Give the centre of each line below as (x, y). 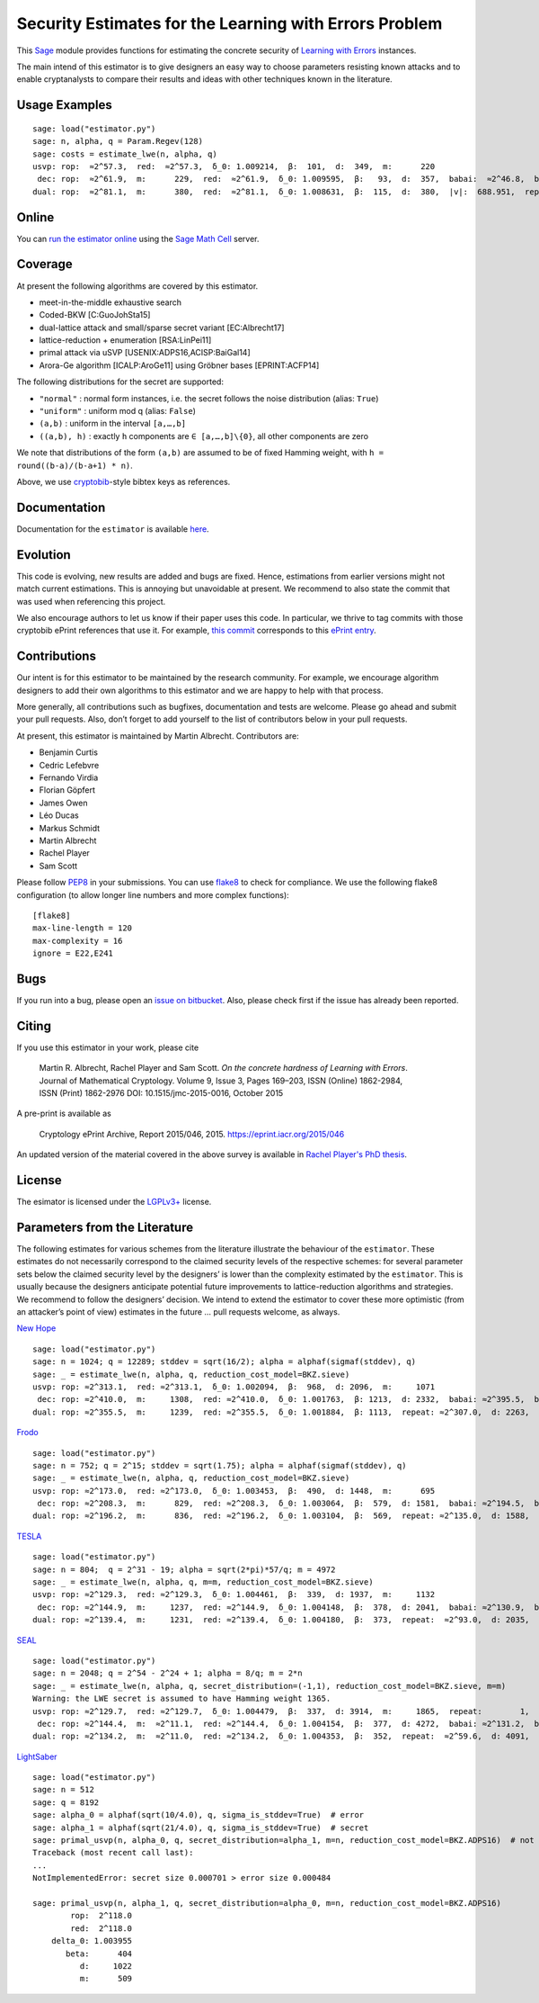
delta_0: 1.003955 (92, 1941)
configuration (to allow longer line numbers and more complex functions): (153, 894)
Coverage (44, 264)
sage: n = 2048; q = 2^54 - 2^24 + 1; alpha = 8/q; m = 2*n (168, 1673)
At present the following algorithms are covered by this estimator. (137, 286)
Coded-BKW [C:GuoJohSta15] (95, 315)
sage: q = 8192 (66, 1802)
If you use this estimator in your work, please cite (108, 1047)
